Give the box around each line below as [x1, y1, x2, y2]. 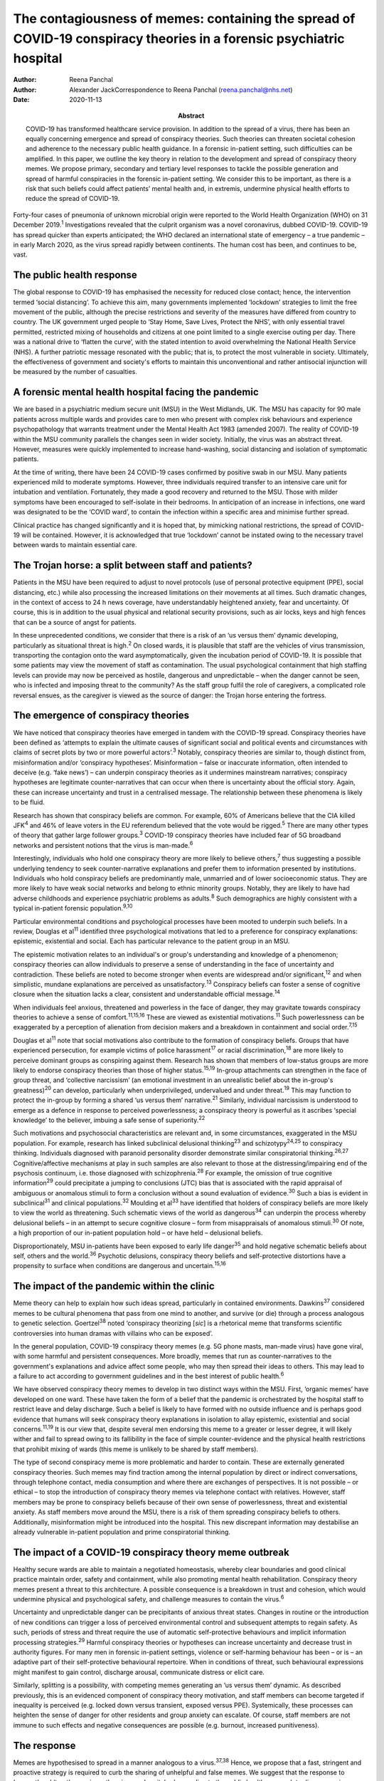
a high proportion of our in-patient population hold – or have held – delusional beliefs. [13, 1229, 263, 1237]
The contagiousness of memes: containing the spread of [13, 11, 356, 26]
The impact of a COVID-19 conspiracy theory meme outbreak [13, 1546, 289, 1558]
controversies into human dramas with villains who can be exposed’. [13, 1329, 213, 1337]
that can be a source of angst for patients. [13, 618, 137, 626]
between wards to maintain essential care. [13, 541, 137, 549]
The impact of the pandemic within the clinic [13, 1280, 215, 1292]
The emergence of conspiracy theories [13, 710, 190, 722]
